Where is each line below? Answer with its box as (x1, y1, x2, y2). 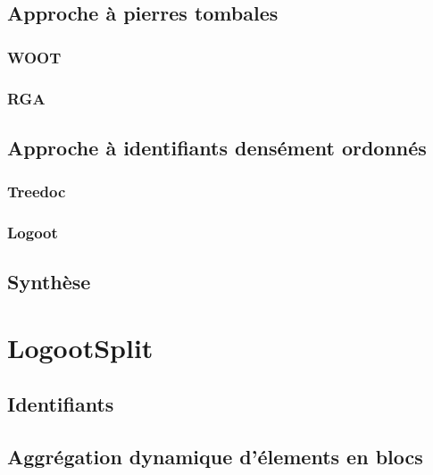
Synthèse (7, 268, 91, 296)
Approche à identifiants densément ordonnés (7, 133, 427, 161)
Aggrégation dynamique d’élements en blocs (7, 443, 423, 471)
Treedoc (7, 180, 66, 203)
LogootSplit (7, 329, 154, 365)
